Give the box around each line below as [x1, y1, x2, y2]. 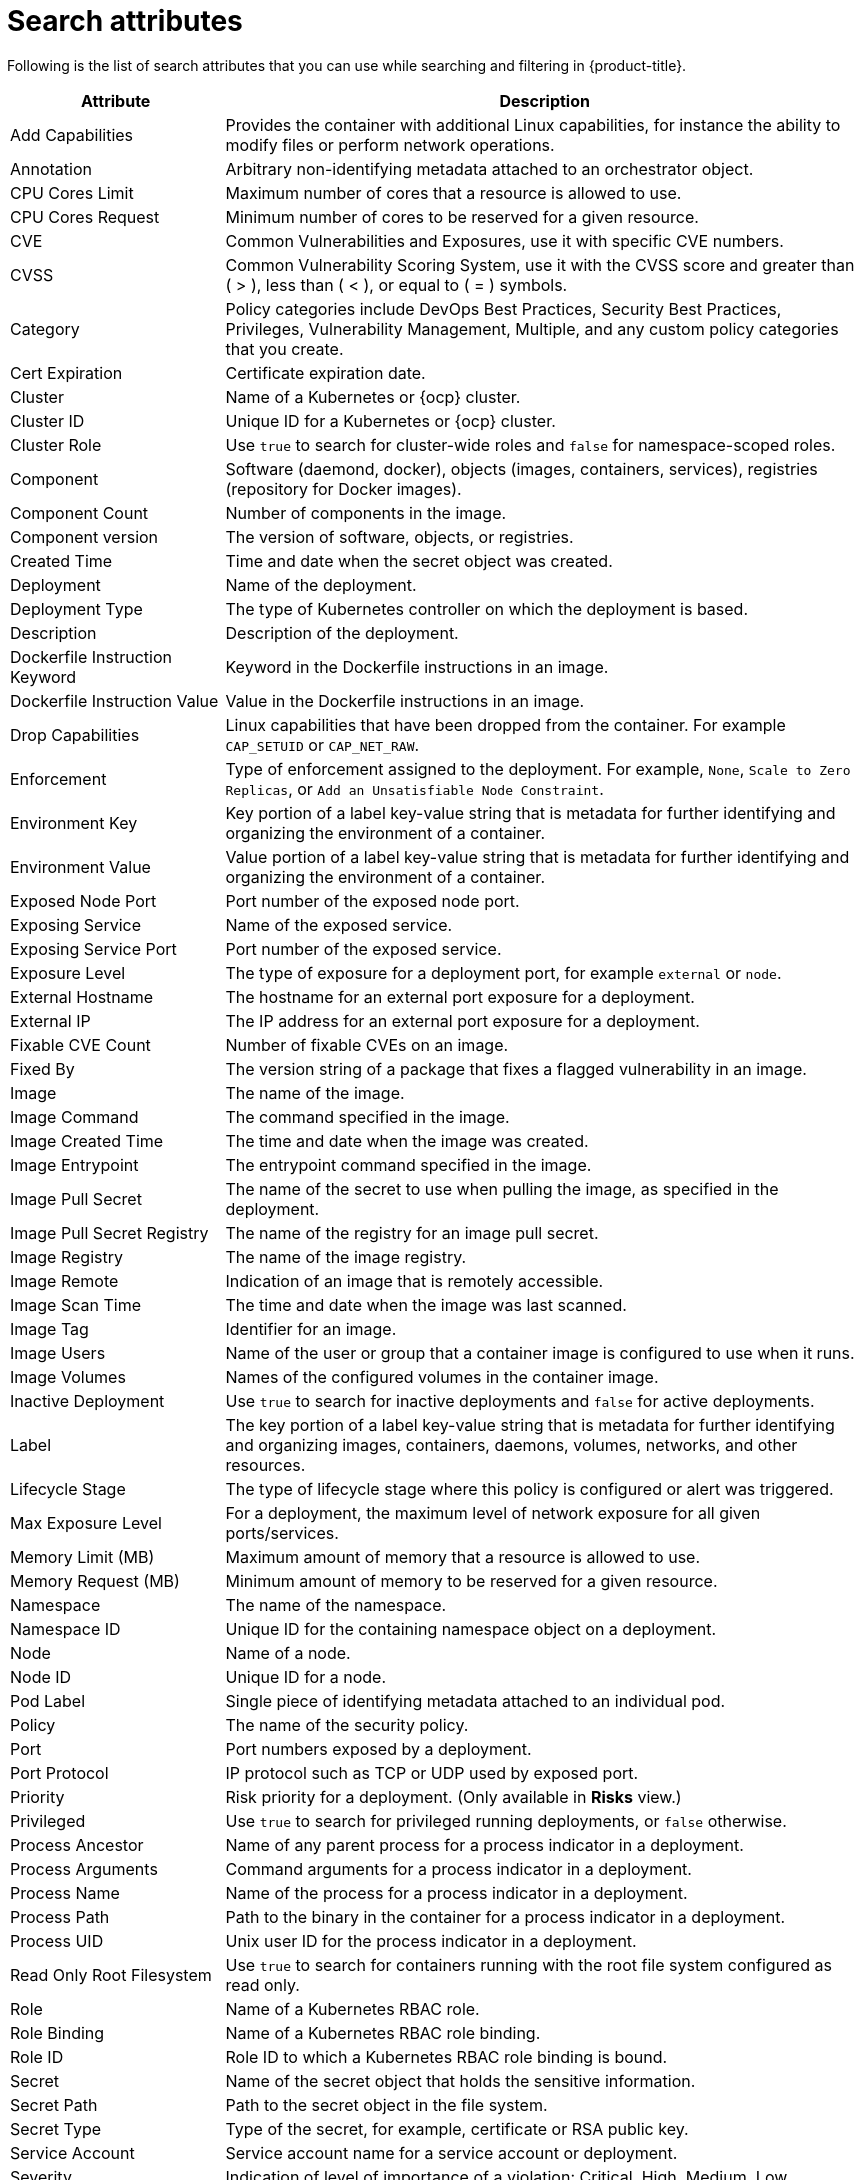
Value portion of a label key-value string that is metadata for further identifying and [225, 846, 850, 867]
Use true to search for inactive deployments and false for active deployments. [225, 1390, 815, 1411]
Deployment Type [10, 598, 143, 619]
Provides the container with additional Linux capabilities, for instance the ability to [225, 114, 841, 135]
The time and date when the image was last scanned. [225, 1294, 627, 1315]
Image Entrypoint [10, 1154, 139, 1175]
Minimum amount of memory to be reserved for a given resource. [225, 1570, 718, 1591]
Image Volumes [10, 1366, 126, 1387]
